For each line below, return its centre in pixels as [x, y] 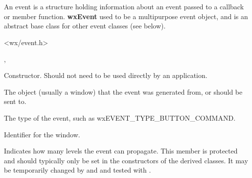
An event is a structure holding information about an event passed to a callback [124, 7]
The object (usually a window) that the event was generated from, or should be [123, 91]
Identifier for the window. [42, 134]
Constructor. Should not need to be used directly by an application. [106, 75]
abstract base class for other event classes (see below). [85, 26]
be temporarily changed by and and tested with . [78, 170]
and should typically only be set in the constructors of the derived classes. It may [126, 160]
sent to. [15, 101]
